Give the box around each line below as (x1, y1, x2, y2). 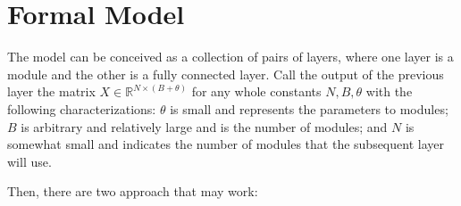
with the (365, 82, 413, 101)
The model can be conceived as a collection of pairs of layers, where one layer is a (7, 47, 454, 66)
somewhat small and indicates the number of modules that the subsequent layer (7, 135, 444, 153)
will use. (7, 152, 52, 170)
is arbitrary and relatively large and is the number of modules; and (21, 117, 388, 136)
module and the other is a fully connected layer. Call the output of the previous (7, 64, 444, 83)
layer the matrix (7, 82, 96, 101)
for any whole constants (191, 82, 322, 101)
